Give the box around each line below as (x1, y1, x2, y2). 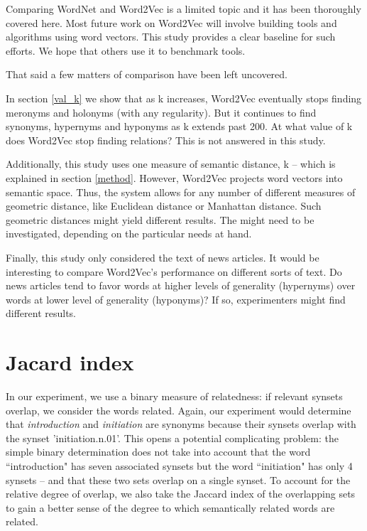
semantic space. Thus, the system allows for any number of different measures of (6, 184, 356, 199)
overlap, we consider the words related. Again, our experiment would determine (6, 402, 351, 417)
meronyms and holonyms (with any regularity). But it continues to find (6, 104, 317, 119)
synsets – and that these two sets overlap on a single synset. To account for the (6, 472, 351, 487)
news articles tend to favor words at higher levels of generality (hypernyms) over (6, 278, 356, 293)
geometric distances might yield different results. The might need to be (6, 212, 314, 227)
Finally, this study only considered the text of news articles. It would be (6, 250, 319, 264)
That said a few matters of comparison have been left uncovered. (6, 67, 287, 82)
